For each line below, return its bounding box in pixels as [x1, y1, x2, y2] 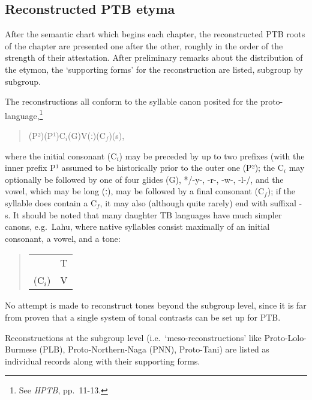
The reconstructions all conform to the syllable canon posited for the [5, 95, 258, 108]
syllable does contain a [5, 196, 88, 209]
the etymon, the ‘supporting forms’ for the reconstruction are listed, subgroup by [5, 63, 303, 75]
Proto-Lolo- [264, 331, 307, 343]
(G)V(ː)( [68, 129, 100, 142]
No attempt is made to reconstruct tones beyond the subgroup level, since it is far [5, 299, 307, 312]
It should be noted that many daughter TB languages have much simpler [13, 208, 282, 221]
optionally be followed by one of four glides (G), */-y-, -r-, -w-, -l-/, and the [5, 173, 284, 185]
